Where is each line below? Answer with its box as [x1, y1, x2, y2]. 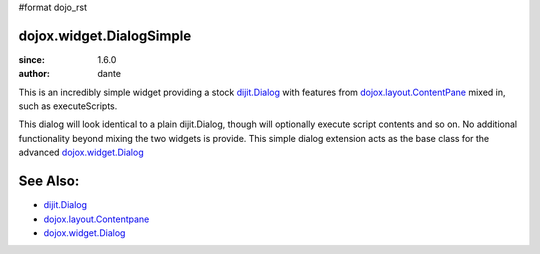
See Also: [18, 173, 80, 190]
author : [18, 68, 50, 80]
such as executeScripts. [18, 100, 118, 112]
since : [18, 53, 45, 65]
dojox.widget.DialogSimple [18, 27, 192, 44]
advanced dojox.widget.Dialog [18, 146, 144, 159]
